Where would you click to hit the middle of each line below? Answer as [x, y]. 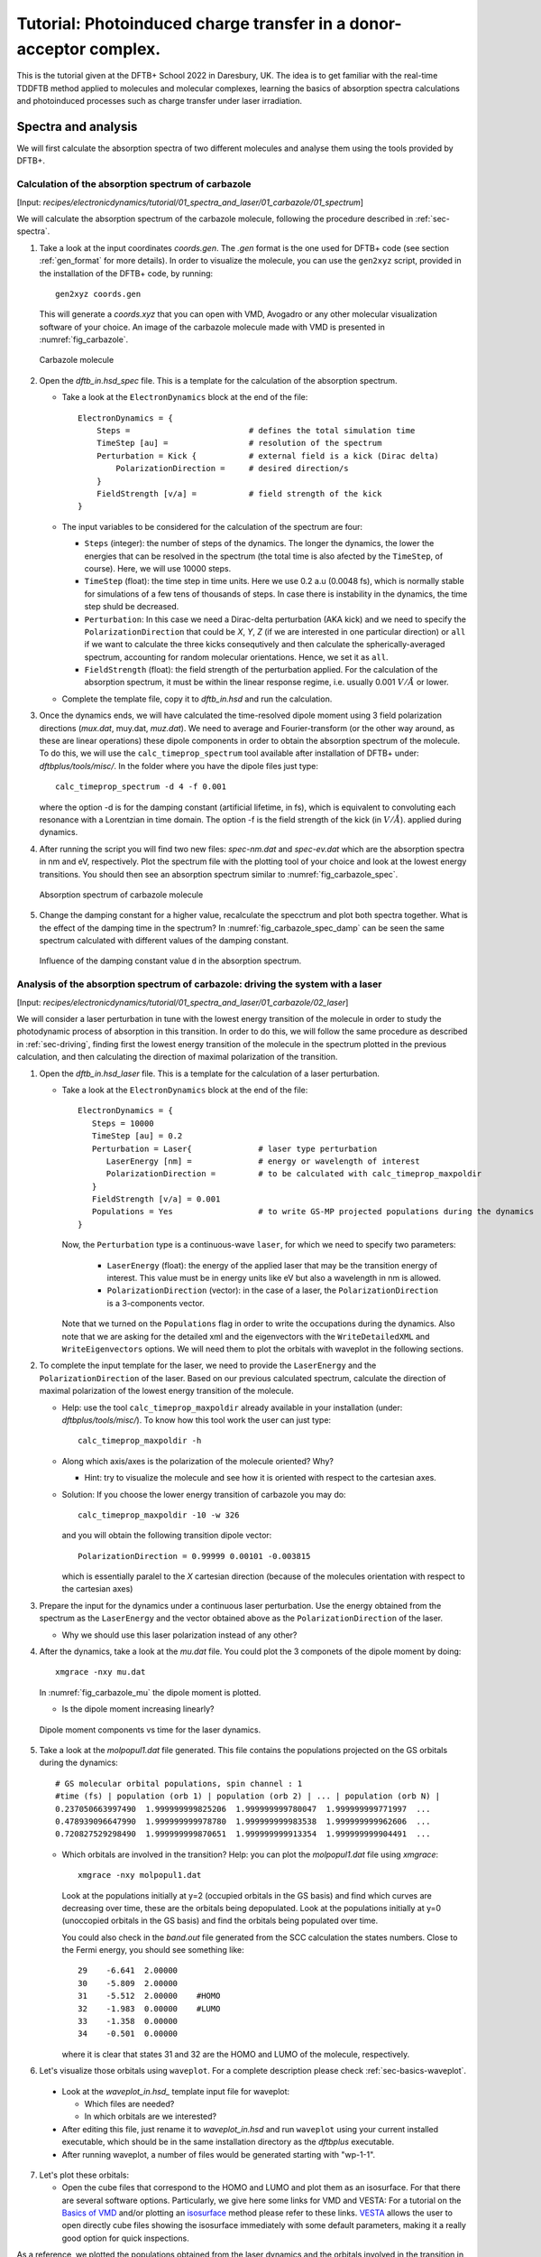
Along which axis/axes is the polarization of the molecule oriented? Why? [197, 1461]
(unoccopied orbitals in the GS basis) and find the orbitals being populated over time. [220, 1921]
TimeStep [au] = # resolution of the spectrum [239, 443]
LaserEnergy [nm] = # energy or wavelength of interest [263, 1161]
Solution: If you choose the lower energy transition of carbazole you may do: [204, 1494]
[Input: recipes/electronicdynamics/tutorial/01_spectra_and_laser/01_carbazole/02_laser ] [183, 1002]
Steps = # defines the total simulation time [256, 431]
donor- [375, 23]
